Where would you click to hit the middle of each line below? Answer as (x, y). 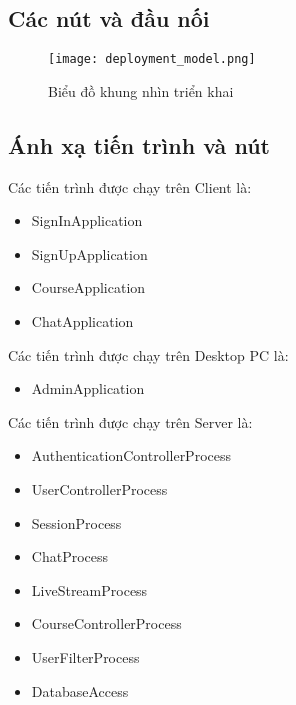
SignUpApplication (89, 253)
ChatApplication (82, 321)
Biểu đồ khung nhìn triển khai (141, 90)
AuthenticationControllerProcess (131, 455)
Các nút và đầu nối (109, 18)
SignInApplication (87, 220)
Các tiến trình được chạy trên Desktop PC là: (148, 354)
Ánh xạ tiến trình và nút (139, 144)
